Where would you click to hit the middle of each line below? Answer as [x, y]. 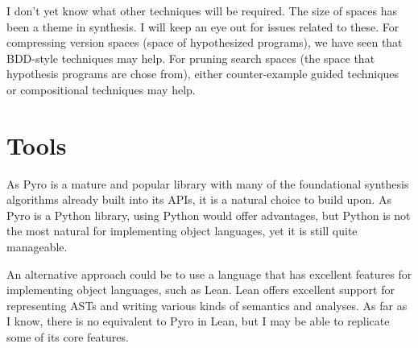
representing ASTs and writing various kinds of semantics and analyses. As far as [207, 305]
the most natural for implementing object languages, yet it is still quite [182, 231]
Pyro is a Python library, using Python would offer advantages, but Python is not [209, 215]
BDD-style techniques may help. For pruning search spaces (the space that [191, 58]
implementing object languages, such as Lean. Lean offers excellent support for [201, 290]
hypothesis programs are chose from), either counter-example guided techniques [203, 74]
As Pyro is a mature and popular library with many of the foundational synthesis [208, 183]
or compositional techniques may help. [101, 89]
